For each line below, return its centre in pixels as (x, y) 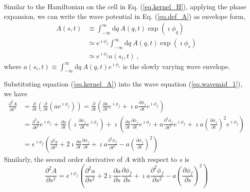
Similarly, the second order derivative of (63, 159)
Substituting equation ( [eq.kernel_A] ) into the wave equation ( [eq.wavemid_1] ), (123, 84)
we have (16, 93)
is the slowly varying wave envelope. (177, 66)
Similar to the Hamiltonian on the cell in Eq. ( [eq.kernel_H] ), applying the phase (125, 6)
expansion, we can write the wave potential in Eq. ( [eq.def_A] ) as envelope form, (125, 16)
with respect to (154, 159)
